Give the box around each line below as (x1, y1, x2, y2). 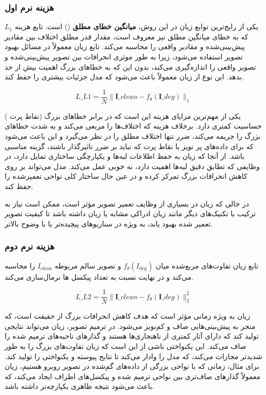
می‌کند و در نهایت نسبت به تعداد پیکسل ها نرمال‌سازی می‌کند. (5, 271, 194, 282)
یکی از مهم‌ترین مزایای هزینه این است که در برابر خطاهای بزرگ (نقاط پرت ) (5, 110, 241, 121)
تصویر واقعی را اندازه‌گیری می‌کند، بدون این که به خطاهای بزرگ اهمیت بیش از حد (5, 61, 256, 72)
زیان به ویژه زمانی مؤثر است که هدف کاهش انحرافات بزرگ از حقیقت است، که (5, 310, 250, 321)
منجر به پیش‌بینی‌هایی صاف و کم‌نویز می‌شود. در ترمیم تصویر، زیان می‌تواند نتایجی (5, 320, 256, 331)
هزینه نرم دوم (5, 240, 55, 253)
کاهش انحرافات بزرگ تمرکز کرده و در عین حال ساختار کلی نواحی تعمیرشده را (5, 171, 248, 181)
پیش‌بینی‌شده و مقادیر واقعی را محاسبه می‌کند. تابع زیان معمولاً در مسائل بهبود (5, 41, 245, 52)
